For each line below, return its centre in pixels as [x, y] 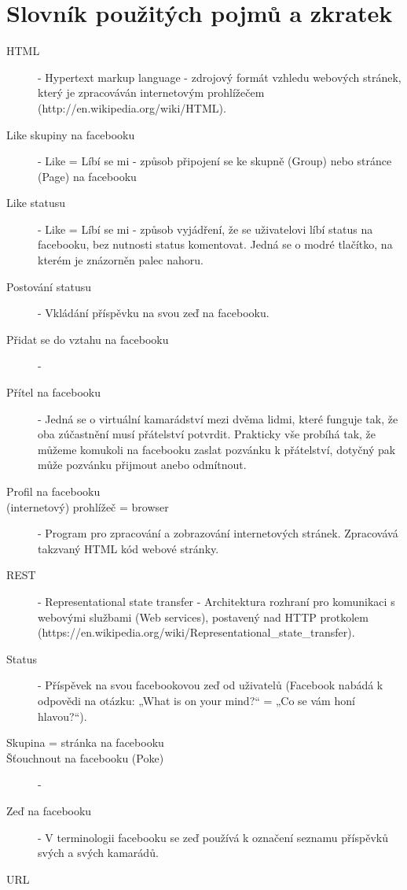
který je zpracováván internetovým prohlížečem [151, 92]
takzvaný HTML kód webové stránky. [128, 548]
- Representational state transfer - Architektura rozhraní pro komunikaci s [216, 601]
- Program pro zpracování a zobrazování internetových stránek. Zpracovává [218, 533]
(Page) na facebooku [87, 176]
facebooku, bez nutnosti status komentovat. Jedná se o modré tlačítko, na [215, 244]
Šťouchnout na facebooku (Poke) [85, 757]
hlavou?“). [62, 716]
